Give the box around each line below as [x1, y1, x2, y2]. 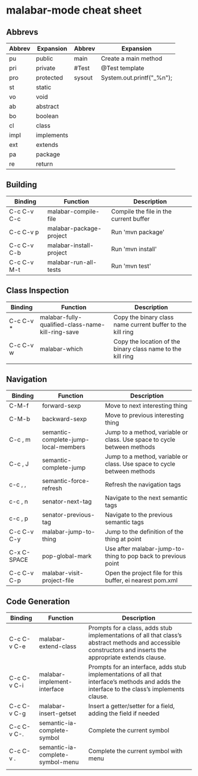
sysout [74, 74, 93, 81]
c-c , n [9, 498, 28, 506]
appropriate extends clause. [88, 653, 166, 662]
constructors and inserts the [88, 646, 167, 655]
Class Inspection [6, 285, 70, 295]
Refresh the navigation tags [105, 481, 181, 489]
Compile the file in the [111, 207, 172, 215]
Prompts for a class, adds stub [88, 624, 173, 632]
